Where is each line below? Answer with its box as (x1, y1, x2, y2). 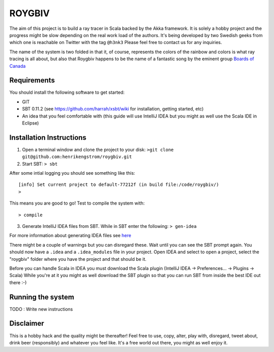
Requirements (9, 76, 55, 85)
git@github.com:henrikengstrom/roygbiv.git (22, 154, 132, 160)
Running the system (9, 293, 75, 301)
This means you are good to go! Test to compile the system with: (9, 200, 145, 206)
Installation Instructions (9, 133, 87, 142)
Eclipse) (22, 120, 39, 126)
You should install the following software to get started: (9, 89, 125, 96)
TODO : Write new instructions (9, 306, 73, 312)
